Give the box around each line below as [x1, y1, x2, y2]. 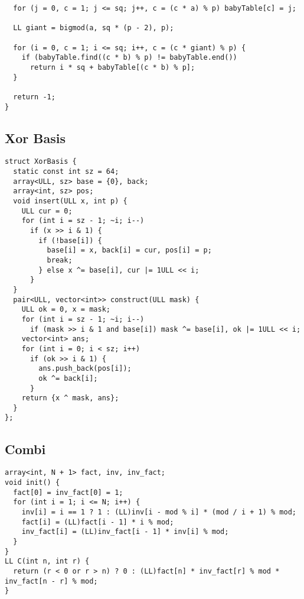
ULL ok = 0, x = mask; [21, 305, 110, 314]
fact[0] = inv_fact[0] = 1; [13, 488, 123, 497]
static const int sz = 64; [13, 167, 119, 176]
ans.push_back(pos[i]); [38, 364, 132, 373]
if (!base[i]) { [38, 236, 102, 245]
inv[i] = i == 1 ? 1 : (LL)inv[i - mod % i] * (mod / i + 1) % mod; [21, 507, 296, 516]
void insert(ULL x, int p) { [13, 197, 128, 206]
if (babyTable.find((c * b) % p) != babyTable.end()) [21, 53, 237, 62]
